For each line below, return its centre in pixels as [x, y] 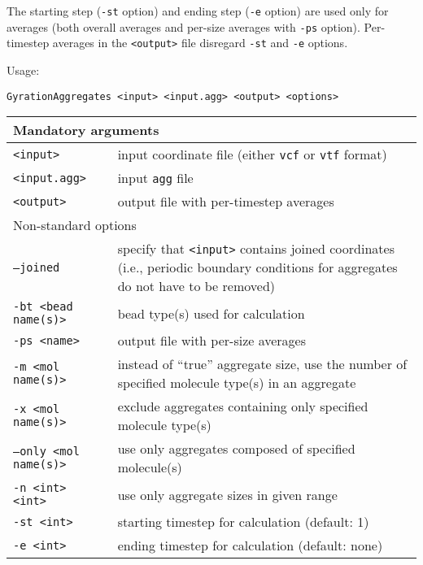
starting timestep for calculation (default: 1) [243, 522]
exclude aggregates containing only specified [243, 406]
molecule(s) [150, 467]
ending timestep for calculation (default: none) [250, 545]
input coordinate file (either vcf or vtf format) [252, 154]
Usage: [23, 70]
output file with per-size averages [212, 341]
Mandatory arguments [86, 130]
